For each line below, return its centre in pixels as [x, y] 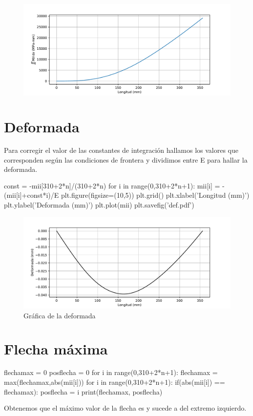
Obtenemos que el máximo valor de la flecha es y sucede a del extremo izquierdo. [125, 408]
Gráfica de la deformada [60, 315]
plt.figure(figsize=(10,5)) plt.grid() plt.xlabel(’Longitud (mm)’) [155, 195]
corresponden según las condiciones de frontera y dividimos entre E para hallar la [126, 159]
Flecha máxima [56, 349]
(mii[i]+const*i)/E [32, 195]
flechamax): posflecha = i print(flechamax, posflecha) [83, 391]
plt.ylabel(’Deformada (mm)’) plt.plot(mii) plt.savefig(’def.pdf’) [99, 205]
